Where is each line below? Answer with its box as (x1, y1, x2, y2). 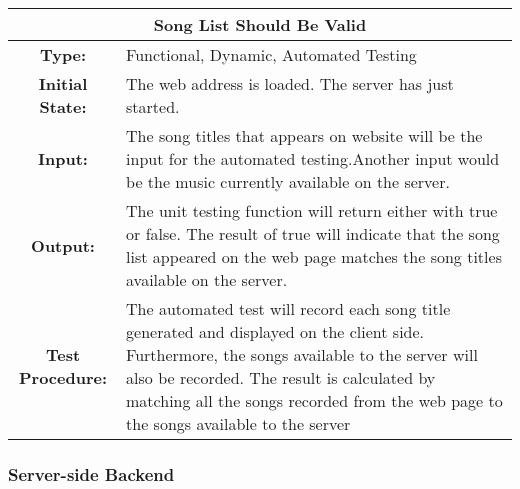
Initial (38, 72, 88, 95)
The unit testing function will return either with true (126, 199, 498, 222)
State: (39, 95, 87, 118)
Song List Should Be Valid (153, 13, 367, 36)
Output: (31, 233, 95, 257)
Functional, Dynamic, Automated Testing (126, 43, 417, 66)
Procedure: (18, 366, 108, 389)
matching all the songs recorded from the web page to (126, 389, 503, 412)
